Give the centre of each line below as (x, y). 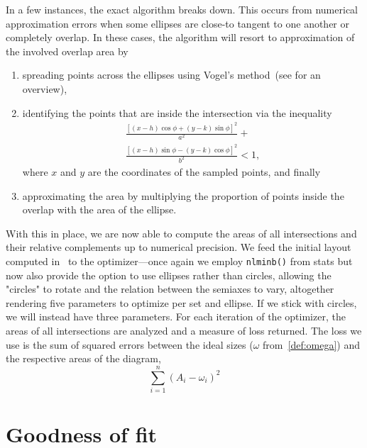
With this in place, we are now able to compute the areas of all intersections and (181, 233)
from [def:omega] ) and (312, 344)
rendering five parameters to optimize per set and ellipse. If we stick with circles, (181, 302)
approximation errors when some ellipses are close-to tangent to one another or (178, 23)
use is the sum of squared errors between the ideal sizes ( (130, 344)
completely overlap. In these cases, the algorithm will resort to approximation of (180, 37)
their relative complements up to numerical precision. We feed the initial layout (179, 247)
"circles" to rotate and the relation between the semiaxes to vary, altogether (170, 289)
